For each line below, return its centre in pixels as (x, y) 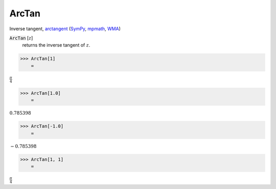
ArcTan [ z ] (21, 38)
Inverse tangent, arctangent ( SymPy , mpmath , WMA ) (65, 29)
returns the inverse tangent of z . (56, 45)
